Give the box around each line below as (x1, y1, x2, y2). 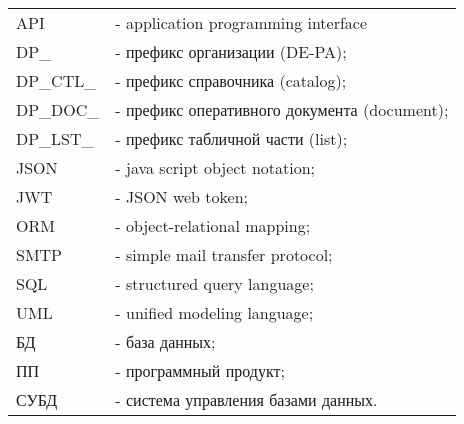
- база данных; (115, 330, 216, 353)
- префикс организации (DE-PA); (115, 40, 347, 63)
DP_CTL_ (16, 69, 97, 92)
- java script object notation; (115, 156, 316, 179)
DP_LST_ (16, 127, 94, 150)
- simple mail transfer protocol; (115, 243, 333, 266)
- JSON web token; (115, 185, 249, 208)
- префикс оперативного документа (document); (115, 98, 449, 121)
